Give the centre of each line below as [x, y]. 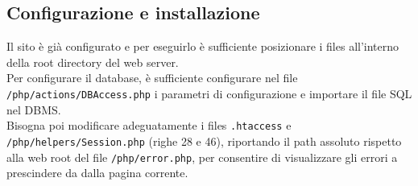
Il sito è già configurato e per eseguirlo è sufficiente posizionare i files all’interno [203, 46]
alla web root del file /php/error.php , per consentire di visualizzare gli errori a [202, 157]
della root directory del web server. [93, 62]
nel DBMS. [34, 109]
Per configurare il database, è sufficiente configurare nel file [152, 78]
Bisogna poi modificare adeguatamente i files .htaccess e [149, 125]
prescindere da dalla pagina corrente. [97, 173]
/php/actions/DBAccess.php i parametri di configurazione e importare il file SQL [209, 93]
